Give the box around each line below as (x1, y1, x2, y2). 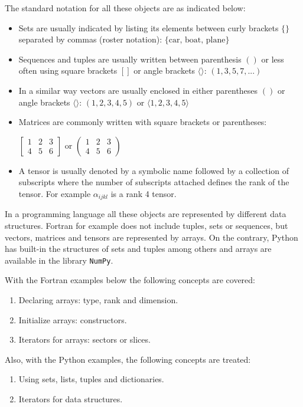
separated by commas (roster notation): (18, 33, 162, 45)
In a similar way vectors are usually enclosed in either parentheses (18, 84, 258, 96)
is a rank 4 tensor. (110, 187, 177, 199)
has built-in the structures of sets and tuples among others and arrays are (5, 242, 272, 255)
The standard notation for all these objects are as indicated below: (5, 2, 246, 14)
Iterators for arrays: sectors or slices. (18, 333, 151, 346)
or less (261, 52, 284, 65)
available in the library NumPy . (5, 254, 113, 266)
